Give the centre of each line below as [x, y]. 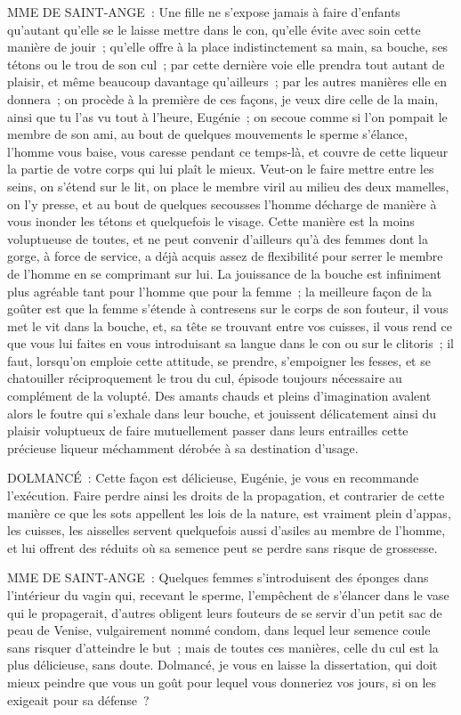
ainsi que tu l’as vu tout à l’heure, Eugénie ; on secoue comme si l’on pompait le [227, 116]
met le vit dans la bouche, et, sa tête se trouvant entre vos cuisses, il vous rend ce [230, 325]
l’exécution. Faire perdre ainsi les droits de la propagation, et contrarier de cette [226, 496]
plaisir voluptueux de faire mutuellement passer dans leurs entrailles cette [208, 431]
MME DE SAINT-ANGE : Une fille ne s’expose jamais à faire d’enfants [204, 12]
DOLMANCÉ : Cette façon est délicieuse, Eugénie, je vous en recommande [213, 478]
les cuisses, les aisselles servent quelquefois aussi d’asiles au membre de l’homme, [226, 530]
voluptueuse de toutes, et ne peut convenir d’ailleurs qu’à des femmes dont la [218, 238]
